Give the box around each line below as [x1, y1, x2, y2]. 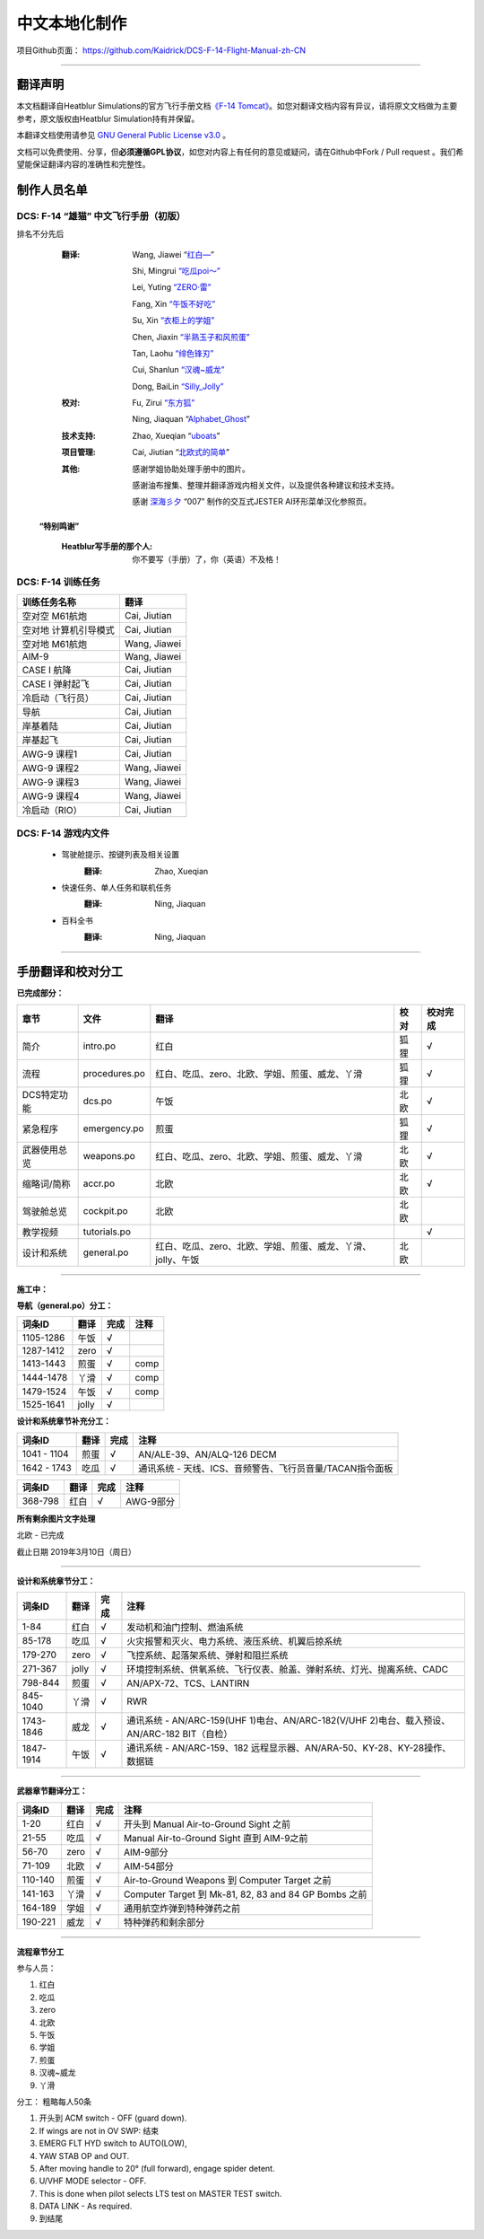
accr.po [82, 1177, 116, 1190]
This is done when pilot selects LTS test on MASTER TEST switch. [39, 2188, 282, 2199]
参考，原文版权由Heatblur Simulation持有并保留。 [16, 113, 200, 124]
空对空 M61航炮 [22, 610, 88, 622]
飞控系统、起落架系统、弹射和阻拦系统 [126, 1649, 289, 1662]
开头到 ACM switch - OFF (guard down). [39, 2112, 187, 2123]
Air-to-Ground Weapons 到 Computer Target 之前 [123, 1874, 332, 1886]
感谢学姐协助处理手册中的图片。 [132, 463, 250, 474]
